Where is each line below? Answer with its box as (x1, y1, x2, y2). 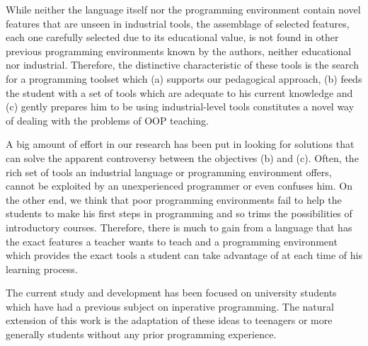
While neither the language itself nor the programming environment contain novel (6, 2, 361, 16)
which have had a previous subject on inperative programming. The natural (6, 299, 334, 313)
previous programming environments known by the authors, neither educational (6, 43, 352, 58)
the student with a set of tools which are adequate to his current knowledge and (6, 85, 353, 100)
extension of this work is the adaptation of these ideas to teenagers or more (6, 313, 333, 328)
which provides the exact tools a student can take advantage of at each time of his (6, 248, 362, 263)
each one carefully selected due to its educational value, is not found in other (6, 30, 339, 45)
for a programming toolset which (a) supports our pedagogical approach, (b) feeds (6, 71, 362, 86)
